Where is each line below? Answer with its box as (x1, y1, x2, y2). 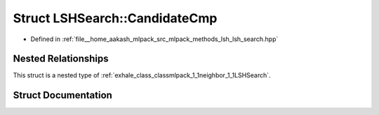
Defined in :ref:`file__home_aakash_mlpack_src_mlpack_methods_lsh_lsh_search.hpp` (30, 35, 279, 43)
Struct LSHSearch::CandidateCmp (13, 10, 218, 26)
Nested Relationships (13, 53, 109, 65)
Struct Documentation (13, 89, 112, 101)
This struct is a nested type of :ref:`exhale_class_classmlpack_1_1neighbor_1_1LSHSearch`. (13, 71, 271, 79)
